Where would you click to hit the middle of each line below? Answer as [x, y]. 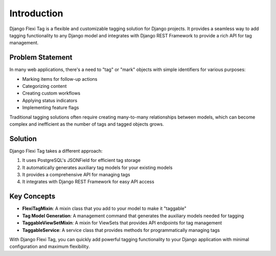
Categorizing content [44, 86]
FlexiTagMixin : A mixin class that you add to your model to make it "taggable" [104, 208]
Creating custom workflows [51, 93]
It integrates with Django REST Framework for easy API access [88, 182]
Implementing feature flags [51, 108]
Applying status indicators [50, 100]
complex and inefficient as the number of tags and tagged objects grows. [87, 124]
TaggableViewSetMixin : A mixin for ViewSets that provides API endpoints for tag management [122, 223]
